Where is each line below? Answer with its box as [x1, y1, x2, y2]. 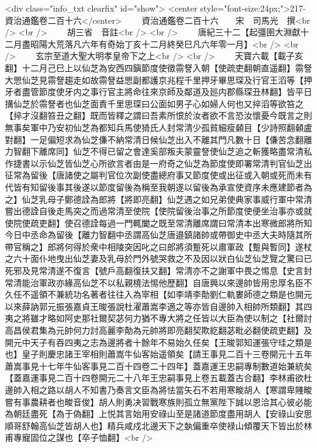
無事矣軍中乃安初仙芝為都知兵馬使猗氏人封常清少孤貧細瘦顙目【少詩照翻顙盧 [5, 121, 312, 133]
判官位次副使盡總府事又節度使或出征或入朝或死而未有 [98, 169, 312, 181]
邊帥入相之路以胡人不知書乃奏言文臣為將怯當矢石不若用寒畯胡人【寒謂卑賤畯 [5, 383, 312, 396]
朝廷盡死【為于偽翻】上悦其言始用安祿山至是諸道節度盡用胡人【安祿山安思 [13, 407, 312, 420]
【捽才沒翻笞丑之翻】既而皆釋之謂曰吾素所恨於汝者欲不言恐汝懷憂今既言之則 [5, 109, 312, 122]
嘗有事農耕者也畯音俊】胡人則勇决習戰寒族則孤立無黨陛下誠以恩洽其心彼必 [5, 395, 304, 408]
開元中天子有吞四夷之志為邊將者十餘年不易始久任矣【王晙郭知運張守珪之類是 [5, 335, 312, 348]
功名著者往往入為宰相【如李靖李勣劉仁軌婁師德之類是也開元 [73, 288, 312, 301]
